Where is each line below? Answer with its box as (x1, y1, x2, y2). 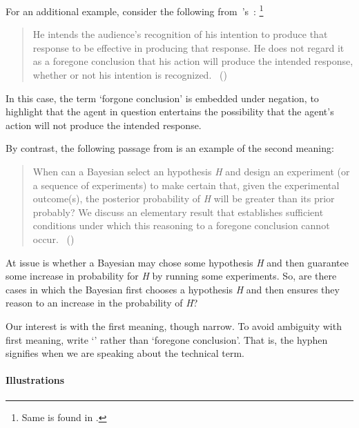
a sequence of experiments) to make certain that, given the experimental (32, 177, 340, 192)
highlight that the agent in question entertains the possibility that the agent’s (6, 104, 334, 119)
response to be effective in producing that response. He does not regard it (32, 40, 345, 55)
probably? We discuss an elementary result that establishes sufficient (32, 204, 324, 219)
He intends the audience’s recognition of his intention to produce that (32, 27, 328, 41)
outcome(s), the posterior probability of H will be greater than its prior (32, 191, 335, 206)
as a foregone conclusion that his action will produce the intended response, (32, 54, 353, 68)
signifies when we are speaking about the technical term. (6, 346, 245, 360)
